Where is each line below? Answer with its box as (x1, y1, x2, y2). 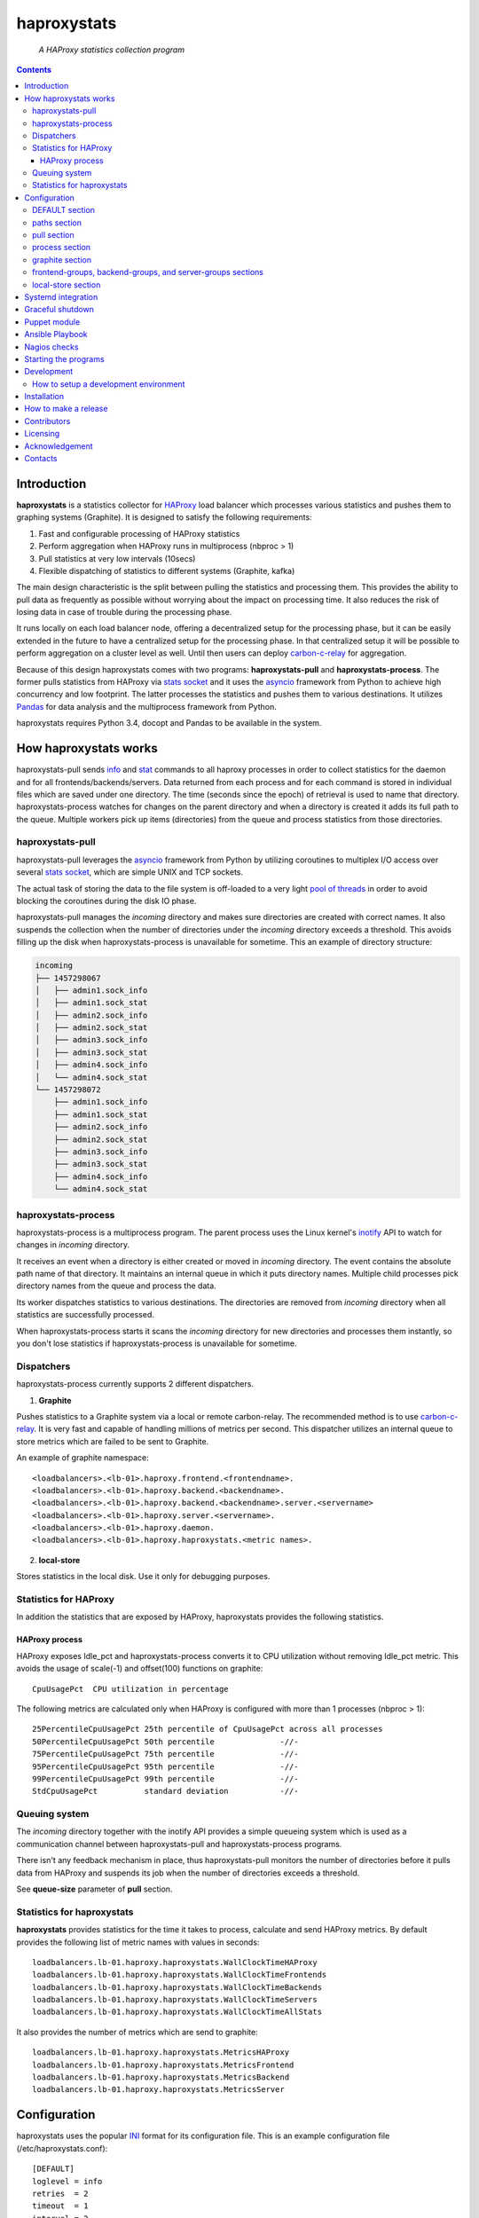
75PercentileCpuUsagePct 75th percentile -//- (32, 1749, 299, 1759)
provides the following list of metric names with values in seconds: (16, 1937, 260, 1947)
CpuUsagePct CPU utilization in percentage (32, 1684, 230, 1694)
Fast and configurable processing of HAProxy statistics (38, 528, 240, 539)
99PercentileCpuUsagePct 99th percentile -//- (32, 1774, 299, 1783)
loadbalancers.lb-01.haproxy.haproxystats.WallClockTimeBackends (32, 1982, 323, 1992)
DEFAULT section (32, 205, 96, 216)
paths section (32, 217, 82, 228)
